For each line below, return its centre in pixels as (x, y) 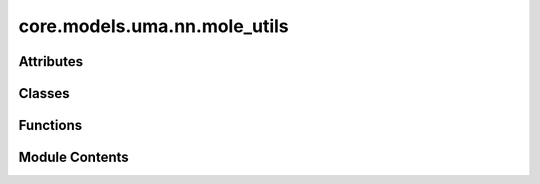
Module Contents (73, 157)
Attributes (51, 61)
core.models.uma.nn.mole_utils (153, 26)
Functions (50, 125)
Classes (44, 93)
